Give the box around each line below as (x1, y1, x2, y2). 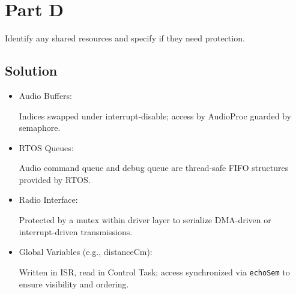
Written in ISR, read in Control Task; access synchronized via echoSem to (19, 265, 290, 278)
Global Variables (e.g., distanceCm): (19, 245, 153, 258)
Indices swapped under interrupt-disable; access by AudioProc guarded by (19, 109, 291, 122)
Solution (5, 61, 58, 80)
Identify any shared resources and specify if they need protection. (5, 32, 245, 44)
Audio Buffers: (19, 89, 72, 101)
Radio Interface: (19, 193, 78, 206)
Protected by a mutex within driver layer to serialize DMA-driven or (19, 214, 271, 226)
